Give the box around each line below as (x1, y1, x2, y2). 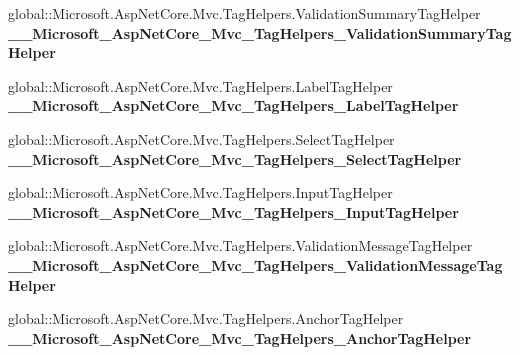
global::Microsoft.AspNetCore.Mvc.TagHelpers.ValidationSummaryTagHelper (8, 3, 481, 23)
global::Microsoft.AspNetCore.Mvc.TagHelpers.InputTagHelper (8, 182, 393, 203)
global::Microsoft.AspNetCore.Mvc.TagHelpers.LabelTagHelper (8, 75, 393, 96)
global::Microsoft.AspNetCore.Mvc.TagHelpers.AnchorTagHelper (8, 308, 404, 329)
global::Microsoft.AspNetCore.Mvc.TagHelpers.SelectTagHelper (8, 128, 395, 149)
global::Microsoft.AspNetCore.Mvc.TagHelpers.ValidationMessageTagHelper (8, 235, 473, 256)
